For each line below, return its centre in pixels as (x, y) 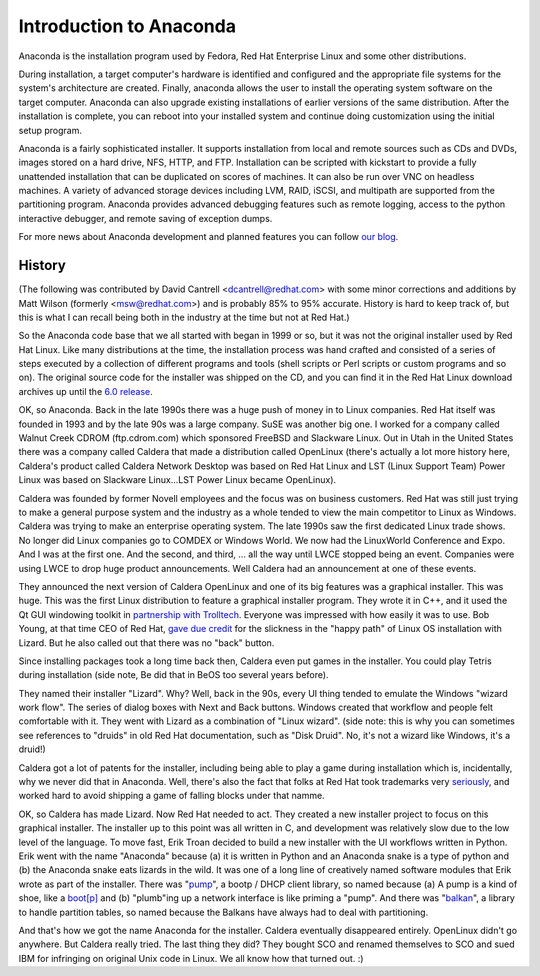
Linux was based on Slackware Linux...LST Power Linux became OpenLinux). (177, 480)
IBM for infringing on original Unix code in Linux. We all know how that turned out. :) (191, 958)
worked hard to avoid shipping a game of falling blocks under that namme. (171, 796)
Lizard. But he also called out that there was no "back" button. (146, 642)
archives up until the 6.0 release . (86, 391)
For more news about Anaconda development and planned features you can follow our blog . (208, 237)
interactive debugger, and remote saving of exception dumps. (145, 218)
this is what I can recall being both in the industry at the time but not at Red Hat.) (184, 317)
